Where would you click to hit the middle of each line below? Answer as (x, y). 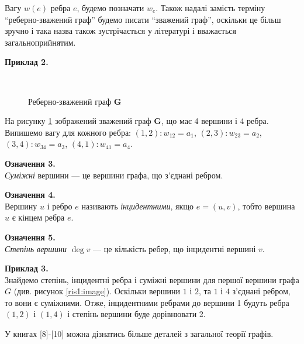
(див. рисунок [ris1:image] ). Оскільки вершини (97, 291)
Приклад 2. (27, 62)
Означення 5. (30, 237)
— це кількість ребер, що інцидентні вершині (175, 248)
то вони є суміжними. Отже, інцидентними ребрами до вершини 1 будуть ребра (147, 302)
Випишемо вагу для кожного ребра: (68, 132)
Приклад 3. (27, 268)
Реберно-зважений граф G (75, 101)
